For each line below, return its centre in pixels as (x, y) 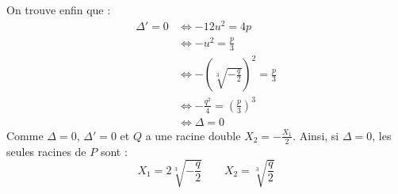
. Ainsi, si (316, 135)
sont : (114, 151)
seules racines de (46, 151)
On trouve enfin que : (59, 10)
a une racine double (193, 135)
